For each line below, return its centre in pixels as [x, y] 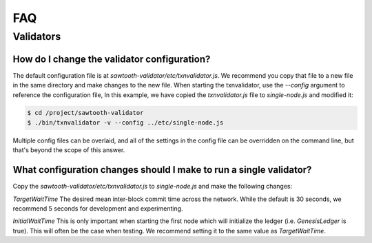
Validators [37, 36]
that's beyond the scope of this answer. [69, 150]
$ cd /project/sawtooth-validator [85, 113]
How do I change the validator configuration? [112, 59]
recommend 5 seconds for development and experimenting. [98, 208]
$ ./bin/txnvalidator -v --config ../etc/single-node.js [125, 123]
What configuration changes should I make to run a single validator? [162, 170]
